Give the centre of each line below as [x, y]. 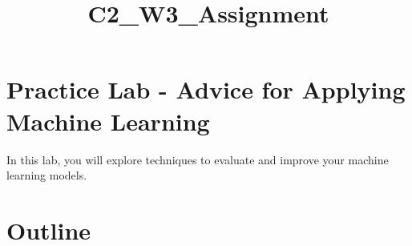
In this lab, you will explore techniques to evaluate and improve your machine [198, 159]
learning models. [47, 175]
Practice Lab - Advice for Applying [206, 89]
